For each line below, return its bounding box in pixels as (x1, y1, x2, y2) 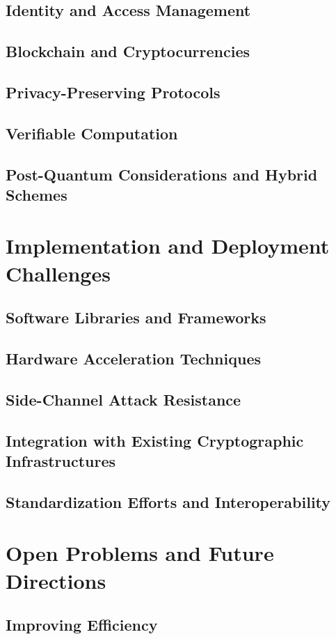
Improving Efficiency (6, 614, 158, 636)
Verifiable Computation (6, 122, 178, 144)
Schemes (6, 183, 67, 205)
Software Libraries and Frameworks (6, 307, 266, 328)
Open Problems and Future (6, 539, 274, 567)
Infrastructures (6, 449, 116, 471)
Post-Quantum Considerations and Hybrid (6, 163, 318, 185)
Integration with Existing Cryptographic (6, 429, 304, 451)
